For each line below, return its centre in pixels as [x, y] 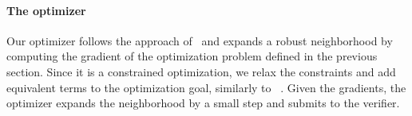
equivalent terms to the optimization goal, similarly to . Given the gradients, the [206, 87]
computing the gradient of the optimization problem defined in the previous [192, 56]
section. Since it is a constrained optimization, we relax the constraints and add [201, 71]
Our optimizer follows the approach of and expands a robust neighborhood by [200, 40]
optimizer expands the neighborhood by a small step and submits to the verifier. [203, 103]
